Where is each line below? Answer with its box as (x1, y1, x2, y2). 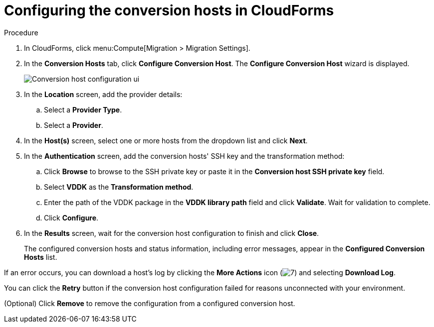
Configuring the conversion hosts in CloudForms (4, 2, 334, 19)
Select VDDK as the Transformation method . (44, 182, 194, 191)
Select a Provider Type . (44, 105, 122, 114)
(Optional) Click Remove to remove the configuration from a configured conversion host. (4, 299, 295, 308)
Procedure (4, 28, 38, 37)
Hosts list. (24, 252, 57, 261)
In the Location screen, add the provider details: (24, 90, 183, 99)
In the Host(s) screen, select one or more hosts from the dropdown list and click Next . (24, 136, 308, 145)
